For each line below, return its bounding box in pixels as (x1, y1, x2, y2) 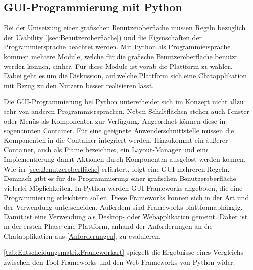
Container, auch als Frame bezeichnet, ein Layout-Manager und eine (4, 144, 209, 155)
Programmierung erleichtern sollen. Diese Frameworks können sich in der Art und (4, 192, 249, 202)
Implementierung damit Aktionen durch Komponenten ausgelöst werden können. (4, 154, 246, 164)
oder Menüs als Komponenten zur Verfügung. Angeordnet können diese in (4, 115, 226, 126)
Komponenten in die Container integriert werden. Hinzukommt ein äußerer (4, 135, 228, 145)
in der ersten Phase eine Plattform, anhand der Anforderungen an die (4, 221, 213, 231)
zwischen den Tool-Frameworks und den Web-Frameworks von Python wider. (4, 256, 235, 267)
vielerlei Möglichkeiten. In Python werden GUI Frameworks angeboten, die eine (4, 182, 243, 193)
